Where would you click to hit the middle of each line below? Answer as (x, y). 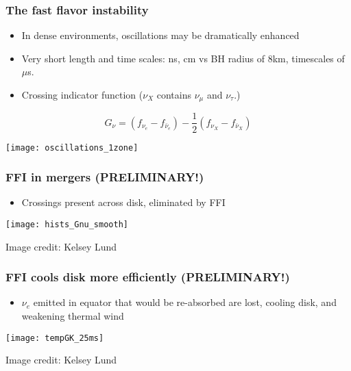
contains (174, 94)
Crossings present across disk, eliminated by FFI (123, 202)
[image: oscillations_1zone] (72, 148)
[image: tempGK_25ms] (55, 338)
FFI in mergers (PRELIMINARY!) (105, 177)
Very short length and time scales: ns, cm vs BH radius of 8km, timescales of (183, 58)
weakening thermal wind (73, 316)
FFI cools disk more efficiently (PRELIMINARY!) (148, 277)
